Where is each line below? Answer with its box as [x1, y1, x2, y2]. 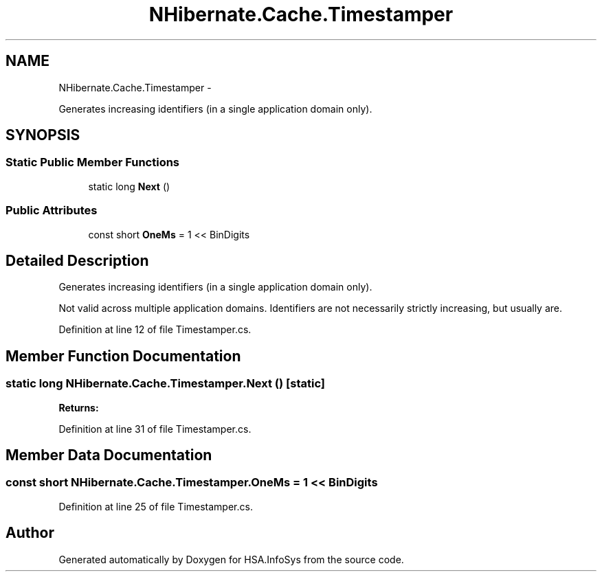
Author [5, 524, 54, 542]
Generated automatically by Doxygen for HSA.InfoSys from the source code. [58, 553, 404, 565]
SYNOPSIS [5, 126, 80, 144]
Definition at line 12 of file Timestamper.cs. [58, 324, 252, 336]
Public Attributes [5, 203, 98, 218]
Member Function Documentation [5, 347, 241, 365]
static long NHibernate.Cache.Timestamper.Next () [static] [5, 376, 325, 391]
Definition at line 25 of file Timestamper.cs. [58, 500, 253, 512]
